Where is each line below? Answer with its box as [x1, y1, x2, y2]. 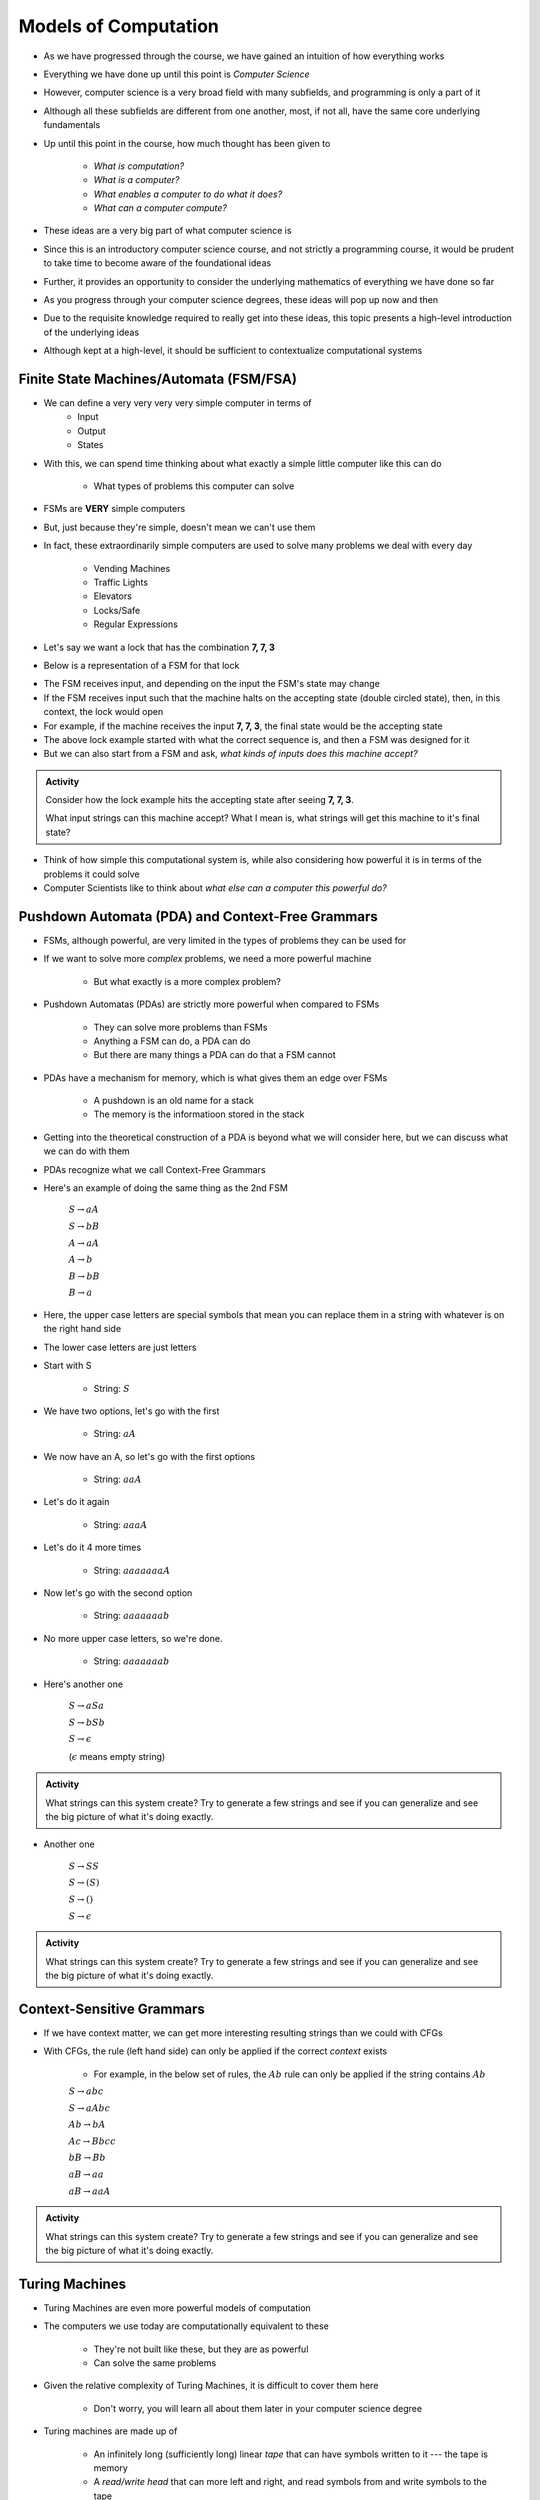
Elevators [93, 590, 132, 602]
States [77, 439, 104, 451]
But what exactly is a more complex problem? [93, 975, 282, 987]
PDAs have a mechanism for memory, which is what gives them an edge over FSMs [43, 1071, 388, 1084]
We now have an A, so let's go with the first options [43, 1450, 255, 1462]
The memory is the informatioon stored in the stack [93, 1108, 305, 1120]
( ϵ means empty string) [68, 1750, 166, 1762]
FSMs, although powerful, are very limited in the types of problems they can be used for [43, 934, 407, 946]
